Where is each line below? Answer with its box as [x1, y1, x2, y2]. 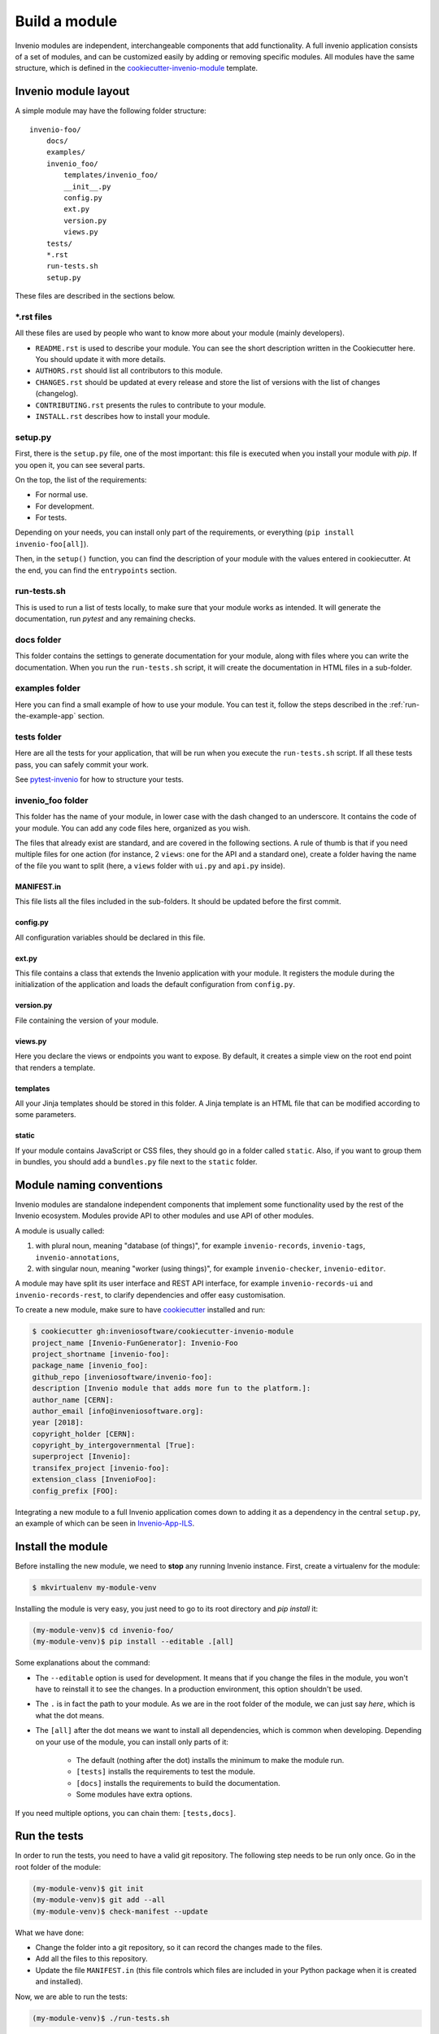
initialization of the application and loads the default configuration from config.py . [15, 980, 296, 989]
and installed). [35, 1977, 83, 1987]
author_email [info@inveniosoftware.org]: [32, 1406, 204, 1416]
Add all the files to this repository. [35, 1953, 148, 1964]
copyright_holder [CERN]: [32, 1429, 136, 1438]
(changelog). [35, 389, 79, 399]
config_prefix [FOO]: [32, 1486, 119, 1495]
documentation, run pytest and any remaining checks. [15, 614, 196, 624]
